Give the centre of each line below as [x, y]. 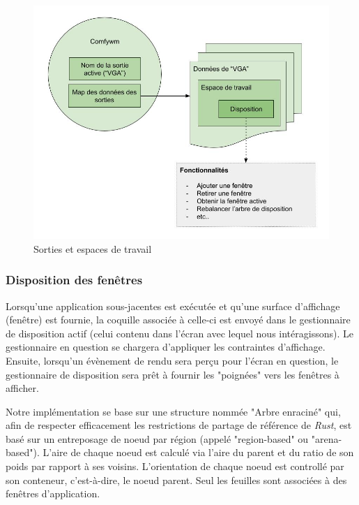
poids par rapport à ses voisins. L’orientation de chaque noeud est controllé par [175, 466]
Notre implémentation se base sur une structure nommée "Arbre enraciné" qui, [173, 411]
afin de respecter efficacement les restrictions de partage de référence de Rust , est [179, 425]
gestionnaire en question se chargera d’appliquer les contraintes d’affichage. [166, 347]
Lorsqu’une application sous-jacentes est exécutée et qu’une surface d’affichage [173, 306]
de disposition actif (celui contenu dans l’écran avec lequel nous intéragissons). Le [179, 333]
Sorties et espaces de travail [93, 248]
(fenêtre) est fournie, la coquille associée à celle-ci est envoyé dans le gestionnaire [178, 320]
